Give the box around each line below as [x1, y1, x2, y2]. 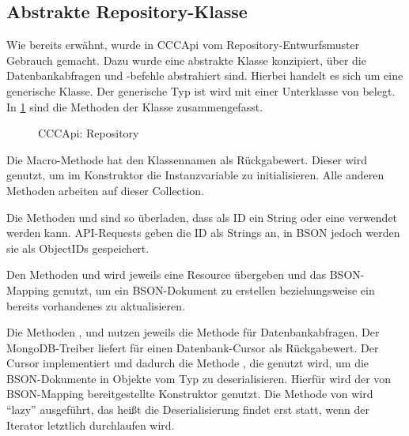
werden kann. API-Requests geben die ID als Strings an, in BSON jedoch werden [6, 224, 400, 241]
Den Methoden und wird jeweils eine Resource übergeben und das [6, 266, 327, 283]
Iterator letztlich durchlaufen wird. [6, 416, 175, 433]
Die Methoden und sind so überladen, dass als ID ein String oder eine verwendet [6, 209, 398, 225]
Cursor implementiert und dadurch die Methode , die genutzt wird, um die [6, 355, 369, 371]
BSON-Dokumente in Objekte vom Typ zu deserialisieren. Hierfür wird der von [6, 370, 392, 386]
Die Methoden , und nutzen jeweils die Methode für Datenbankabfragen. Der [6, 324, 380, 340]
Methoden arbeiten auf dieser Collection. [6, 182, 204, 198]
